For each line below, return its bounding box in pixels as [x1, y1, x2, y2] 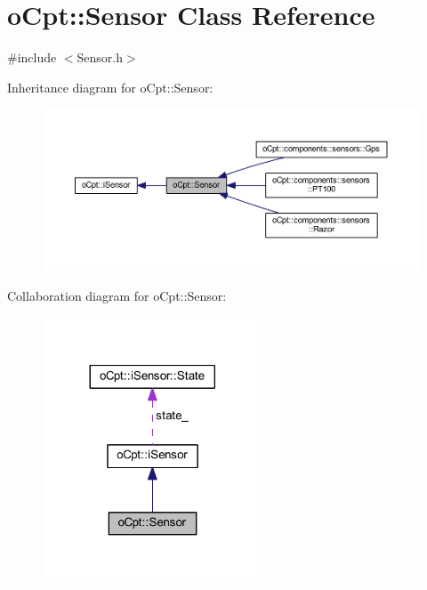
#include [7, 48, 57, 67]
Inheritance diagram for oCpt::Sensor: [7, 77, 213, 96]
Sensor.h [77, 48, 124, 67]
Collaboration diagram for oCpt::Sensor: [7, 287, 227, 305]
